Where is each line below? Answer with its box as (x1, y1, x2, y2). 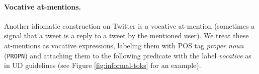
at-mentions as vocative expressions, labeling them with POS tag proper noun (4, 40, 244, 50)
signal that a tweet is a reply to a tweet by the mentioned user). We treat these (4, 30, 249, 41)
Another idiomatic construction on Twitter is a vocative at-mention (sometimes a (4, 20, 255, 31)
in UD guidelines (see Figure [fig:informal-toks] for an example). (4, 60, 201, 70)
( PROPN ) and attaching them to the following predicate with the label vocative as (4, 50, 251, 60)
